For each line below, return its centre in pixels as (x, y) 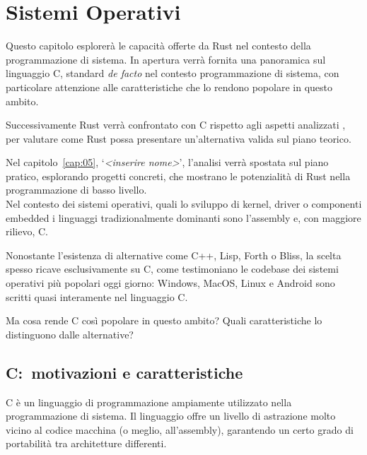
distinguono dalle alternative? (70, 334)
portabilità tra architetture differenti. (86, 443)
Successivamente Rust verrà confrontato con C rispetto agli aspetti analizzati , (176, 125)
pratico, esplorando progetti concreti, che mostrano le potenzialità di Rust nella (178, 176)
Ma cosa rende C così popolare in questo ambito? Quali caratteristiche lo (164, 320)
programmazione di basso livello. (76, 190)
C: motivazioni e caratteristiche (124, 372)
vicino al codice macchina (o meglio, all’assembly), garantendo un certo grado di (180, 429)
